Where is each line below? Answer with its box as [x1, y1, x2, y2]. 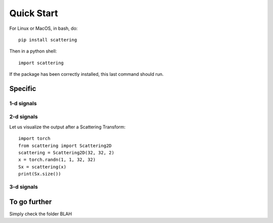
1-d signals [9, 100, 37, 107]
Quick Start [9, 8, 58, 19]
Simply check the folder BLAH [9, 210, 72, 217]
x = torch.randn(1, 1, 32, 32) [18, 157, 96, 163]
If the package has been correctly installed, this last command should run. [9, 71, 164, 77]
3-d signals [9, 183, 38, 190]
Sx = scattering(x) [18, 164, 67, 169]
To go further [9, 197, 52, 206]
